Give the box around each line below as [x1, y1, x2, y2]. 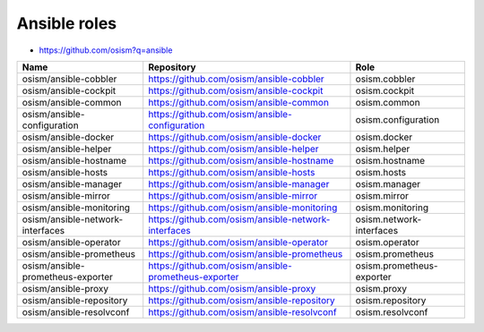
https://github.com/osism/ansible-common [148, 96, 329, 108]
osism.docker [355, 131, 413, 143]
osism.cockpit [355, 84, 415, 97]
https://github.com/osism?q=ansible [39, 45, 173, 55]
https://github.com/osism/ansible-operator [148, 235, 329, 248]
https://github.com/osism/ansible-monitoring [148, 201, 338, 214]
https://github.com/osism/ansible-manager [148, 177, 330, 190]
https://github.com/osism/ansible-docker [148, 131, 322, 143]
